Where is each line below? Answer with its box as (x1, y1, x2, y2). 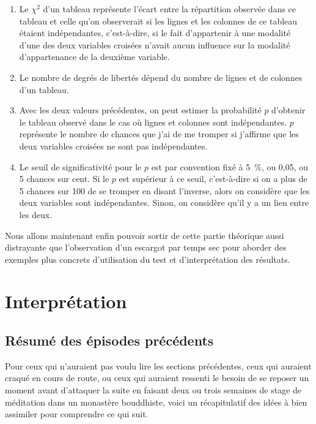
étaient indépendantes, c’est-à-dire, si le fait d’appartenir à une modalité (19, 26, 291, 39)
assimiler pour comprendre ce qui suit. (5, 407, 149, 420)
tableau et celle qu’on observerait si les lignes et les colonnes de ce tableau (19, 14, 298, 27)
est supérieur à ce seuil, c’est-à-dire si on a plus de (119, 172, 307, 185)
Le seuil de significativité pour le (19, 160, 142, 173)
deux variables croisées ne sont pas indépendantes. (19, 139, 208, 152)
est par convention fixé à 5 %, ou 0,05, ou (151, 160, 309, 173)
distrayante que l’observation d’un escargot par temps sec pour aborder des (5, 241, 287, 254)
